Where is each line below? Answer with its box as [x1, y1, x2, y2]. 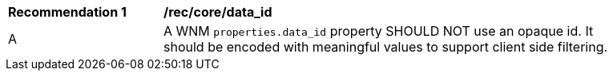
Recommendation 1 [8, 4, 127, 20]
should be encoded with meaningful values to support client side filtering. [163, 39, 608, 55]
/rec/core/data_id [163, 4, 272, 20]
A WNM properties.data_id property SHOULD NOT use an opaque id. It [163, 23, 594, 39]
